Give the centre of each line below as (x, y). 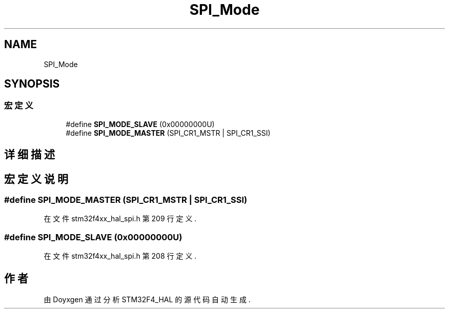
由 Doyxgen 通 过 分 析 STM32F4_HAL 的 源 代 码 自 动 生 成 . (147, 300)
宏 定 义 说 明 (36, 179)
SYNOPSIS (32, 84)
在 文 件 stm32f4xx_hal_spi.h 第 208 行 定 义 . (120, 256)
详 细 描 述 (29, 155)
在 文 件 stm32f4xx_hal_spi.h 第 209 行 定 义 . (120, 219)
